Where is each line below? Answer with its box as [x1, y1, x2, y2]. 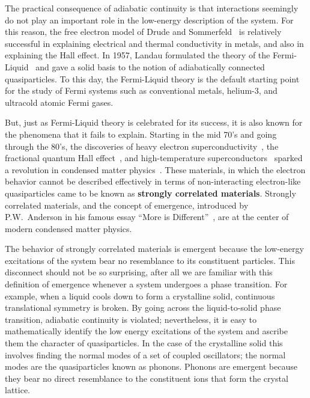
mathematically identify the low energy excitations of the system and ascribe [5, 325, 288, 337]
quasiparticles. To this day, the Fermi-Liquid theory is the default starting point [5, 72, 300, 85]
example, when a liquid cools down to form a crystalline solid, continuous [5, 289, 275, 302]
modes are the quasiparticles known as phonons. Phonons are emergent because [5, 360, 297, 373]
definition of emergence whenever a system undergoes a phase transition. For [5, 278, 288, 290]
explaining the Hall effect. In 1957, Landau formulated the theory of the [5, 49, 270, 61]
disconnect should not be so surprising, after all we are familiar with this [5, 266, 273, 278]
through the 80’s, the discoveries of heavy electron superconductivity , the [5, 139, 279, 152]
